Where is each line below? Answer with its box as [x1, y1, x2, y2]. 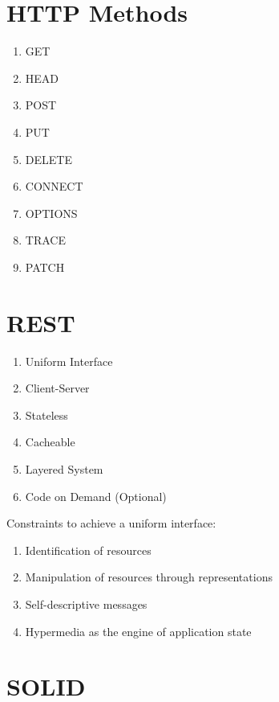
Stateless [25, 406, 68, 423]
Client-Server [25, 380, 90, 396]
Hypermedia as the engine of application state [25, 622, 252, 639]
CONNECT [25, 178, 83, 195]
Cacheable [25, 433, 75, 450]
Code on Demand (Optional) [25, 487, 167, 504]
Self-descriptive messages [25, 595, 148, 612]
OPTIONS [25, 204, 78, 221]
